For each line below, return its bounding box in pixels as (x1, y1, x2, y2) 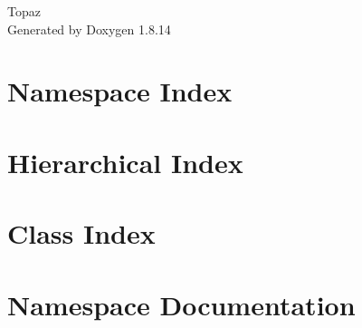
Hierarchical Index (7, 143, 243, 180)
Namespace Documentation (7, 285, 356, 323)
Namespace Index (7, 72, 233, 110)
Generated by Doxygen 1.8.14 (7, 19, 171, 38)
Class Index (7, 215, 156, 252)
